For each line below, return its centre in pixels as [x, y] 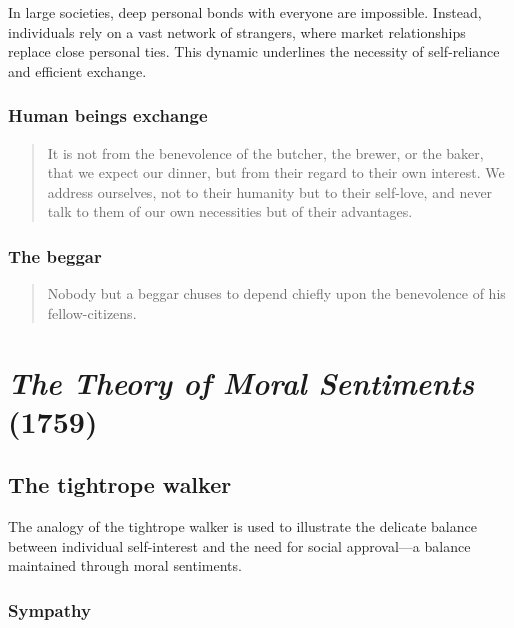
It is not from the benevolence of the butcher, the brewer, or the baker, [265, 152]
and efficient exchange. [77, 70]
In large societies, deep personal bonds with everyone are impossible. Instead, [245, 12]
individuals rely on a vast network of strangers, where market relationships [237, 31]
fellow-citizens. [92, 312]
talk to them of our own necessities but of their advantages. [230, 211]
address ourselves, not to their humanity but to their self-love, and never [270, 191]
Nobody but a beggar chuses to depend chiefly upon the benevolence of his [276, 293]
